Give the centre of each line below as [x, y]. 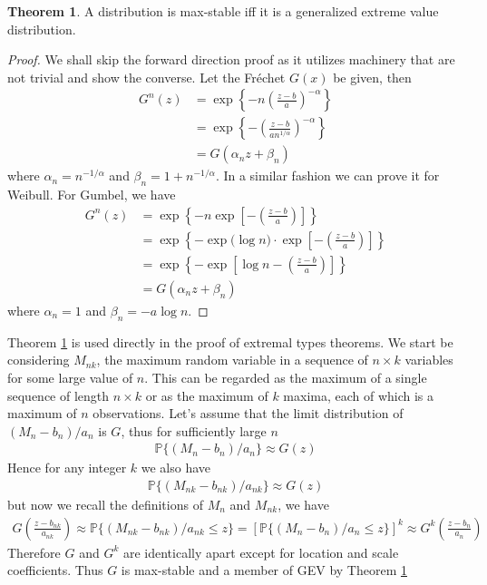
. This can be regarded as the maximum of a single [286, 377]
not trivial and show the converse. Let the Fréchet [146, 77]
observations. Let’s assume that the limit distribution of [248, 413]
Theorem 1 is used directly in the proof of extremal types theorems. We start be [230, 341]
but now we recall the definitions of [105, 504]
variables [429, 360]
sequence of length [58, 395]
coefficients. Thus [55, 570]
